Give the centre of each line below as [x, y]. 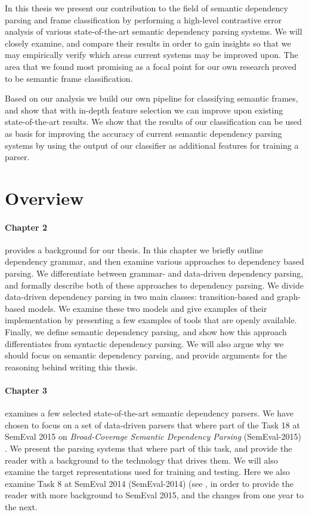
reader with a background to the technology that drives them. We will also [141, 460]
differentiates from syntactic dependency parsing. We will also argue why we [144, 343]
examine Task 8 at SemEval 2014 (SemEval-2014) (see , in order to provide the [149, 483]
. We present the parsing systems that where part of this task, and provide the [149, 448]
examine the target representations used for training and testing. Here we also [147, 472]
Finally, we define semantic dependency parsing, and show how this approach [146, 332]
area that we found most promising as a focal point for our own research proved [151, 66]
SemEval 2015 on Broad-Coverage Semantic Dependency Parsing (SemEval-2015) [153, 436]
